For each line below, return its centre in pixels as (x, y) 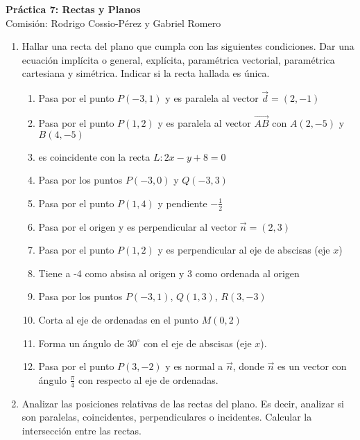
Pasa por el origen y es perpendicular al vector (138, 226)
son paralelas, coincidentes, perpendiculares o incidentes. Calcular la (167, 417)
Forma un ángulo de (81, 343)
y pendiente (182, 203)
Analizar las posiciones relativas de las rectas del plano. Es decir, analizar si (183, 403)
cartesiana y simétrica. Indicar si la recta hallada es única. (146, 73)
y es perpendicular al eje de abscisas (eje (244, 250)
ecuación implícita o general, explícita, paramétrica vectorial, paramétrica (178, 59)
